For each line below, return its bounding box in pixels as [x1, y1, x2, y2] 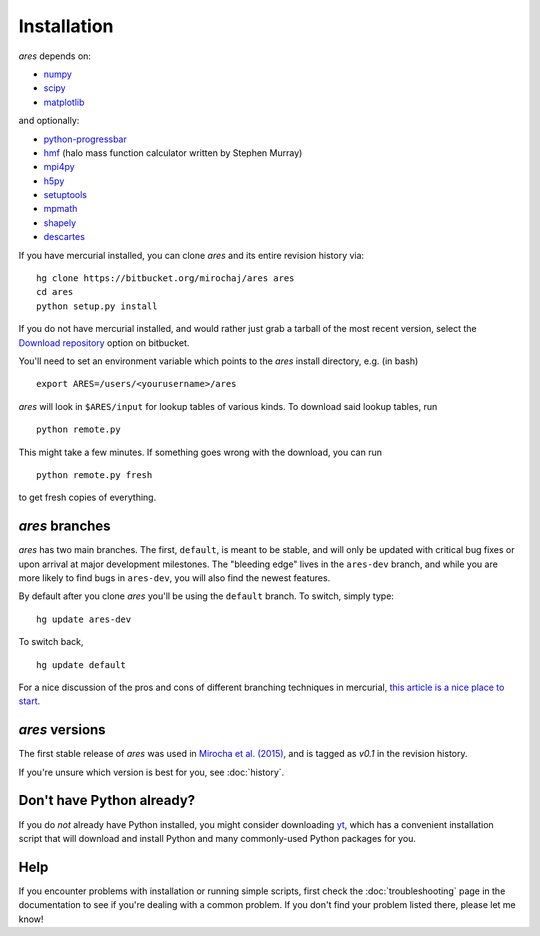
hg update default [36, 659, 127, 670]
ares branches [18, 518, 111, 535]
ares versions [18, 721, 106, 739]
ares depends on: [18, 50, 92, 62]
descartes [43, 231, 85, 243]
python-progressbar [43, 133, 127, 145]
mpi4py [43, 161, 75, 173]
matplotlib [43, 96, 85, 108]
